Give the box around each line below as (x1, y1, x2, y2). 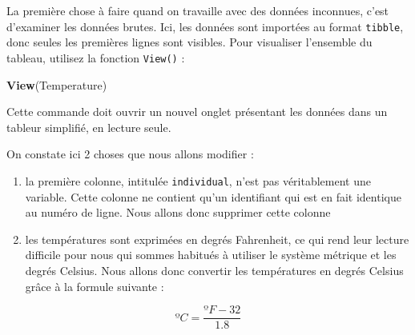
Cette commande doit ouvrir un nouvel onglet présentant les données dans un (6, 103, 388, 120)
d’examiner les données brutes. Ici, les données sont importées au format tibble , (6, 18, 404, 34)
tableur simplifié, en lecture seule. (6, 118, 171, 135)
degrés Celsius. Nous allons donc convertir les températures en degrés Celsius (25, 261, 404, 278)
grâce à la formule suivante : (25, 277, 164, 294)
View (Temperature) (6, 76, 107, 93)
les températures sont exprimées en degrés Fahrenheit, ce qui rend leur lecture (25, 230, 409, 247)
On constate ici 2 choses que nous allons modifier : (6, 146, 254, 162)
